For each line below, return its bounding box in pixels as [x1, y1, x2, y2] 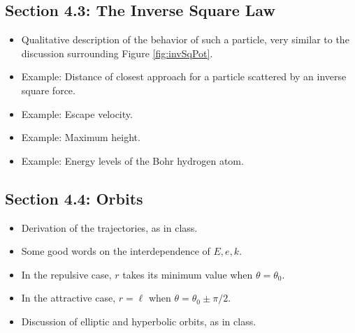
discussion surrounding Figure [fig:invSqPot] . [21, 45, 213, 60]
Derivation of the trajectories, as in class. [21, 220, 198, 235]
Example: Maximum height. [21, 130, 140, 145]
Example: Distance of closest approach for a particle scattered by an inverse [21, 69, 347, 84]
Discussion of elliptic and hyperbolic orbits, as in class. [21, 313, 256, 328]
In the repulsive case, [21, 267, 112, 281]
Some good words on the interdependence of [21, 244, 210, 258]
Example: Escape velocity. [21, 106, 133, 121]
